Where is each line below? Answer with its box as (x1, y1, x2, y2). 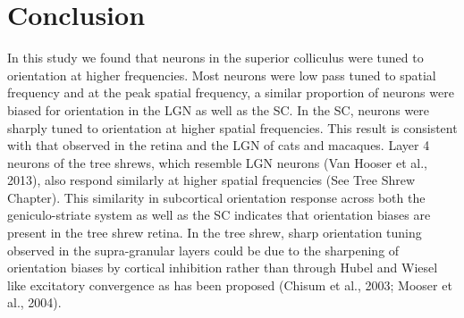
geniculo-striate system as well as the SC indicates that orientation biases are (7, 205, 431, 224)
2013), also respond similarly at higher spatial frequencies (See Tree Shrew (7, 171, 416, 189)
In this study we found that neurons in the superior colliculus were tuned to (7, 48, 424, 67)
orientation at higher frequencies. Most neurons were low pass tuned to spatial (7, 65, 436, 84)
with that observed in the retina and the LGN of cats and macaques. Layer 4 (7, 136, 430, 155)
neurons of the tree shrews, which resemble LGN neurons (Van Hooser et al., (7, 153, 427, 172)
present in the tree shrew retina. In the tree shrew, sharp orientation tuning (7, 223, 422, 242)
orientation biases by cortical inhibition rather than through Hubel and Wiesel (7, 258, 438, 277)
